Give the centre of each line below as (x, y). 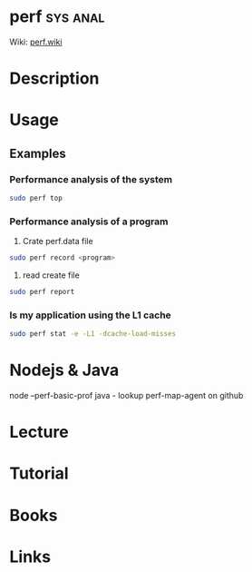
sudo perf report (42, 292)
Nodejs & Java (64, 370)
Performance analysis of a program (89, 222)
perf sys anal (57, 17)
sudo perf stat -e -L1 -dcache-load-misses (93, 334)
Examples (38, 153)
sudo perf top (36, 198)
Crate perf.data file (58, 242)
